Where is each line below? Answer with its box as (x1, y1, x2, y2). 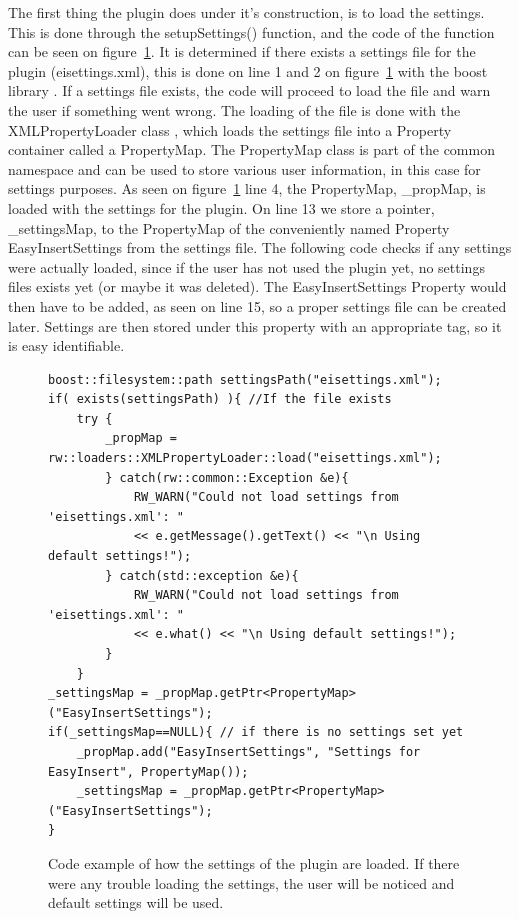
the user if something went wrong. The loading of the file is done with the (8, 99, 461, 120)
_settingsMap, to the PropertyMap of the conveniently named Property (8, 217, 450, 238)
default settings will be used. (48, 892, 224, 913)
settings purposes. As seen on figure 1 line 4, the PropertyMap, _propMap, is (8, 178, 486, 199)
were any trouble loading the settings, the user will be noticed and (48, 872, 455, 893)
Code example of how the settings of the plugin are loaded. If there (48, 852, 460, 873)
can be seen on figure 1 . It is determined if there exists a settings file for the (8, 41, 476, 62)
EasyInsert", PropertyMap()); (48, 764, 249, 779)
